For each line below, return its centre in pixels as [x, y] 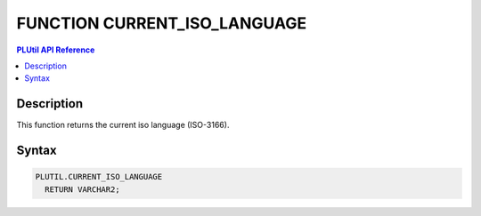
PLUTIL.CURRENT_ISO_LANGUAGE [99, 177]
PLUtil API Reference [56, 50]
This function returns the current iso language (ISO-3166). [123, 125]
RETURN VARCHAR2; [82, 189]
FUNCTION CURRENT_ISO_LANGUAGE [162, 23]
